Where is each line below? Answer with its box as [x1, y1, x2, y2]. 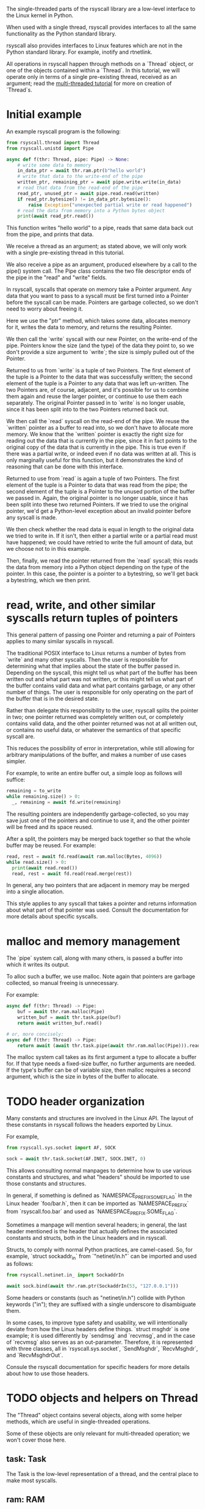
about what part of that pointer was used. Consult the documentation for [6, 906, 189, 913]
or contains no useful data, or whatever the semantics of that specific [6, 726, 181, 734]
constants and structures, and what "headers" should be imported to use [6, 1173, 190, 1181]
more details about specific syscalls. [6, 913, 98, 920]
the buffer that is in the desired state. [6, 695, 99, 703]
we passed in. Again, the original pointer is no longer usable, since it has [6, 495, 189, 502]
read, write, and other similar [6, 598, 156, 612]
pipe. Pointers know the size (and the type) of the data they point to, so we [6, 342, 194, 349]
